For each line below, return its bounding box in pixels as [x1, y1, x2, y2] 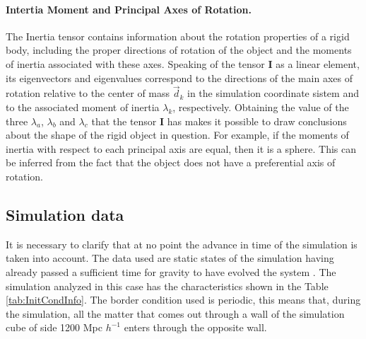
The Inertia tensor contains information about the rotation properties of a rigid [6, 28, 350, 43]
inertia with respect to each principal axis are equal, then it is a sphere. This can [6, 141, 357, 156]
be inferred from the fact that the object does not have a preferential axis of [6, 155, 336, 170]
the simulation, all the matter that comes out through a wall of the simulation [6, 306, 345, 321]
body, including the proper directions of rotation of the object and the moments [6, 42, 352, 57]
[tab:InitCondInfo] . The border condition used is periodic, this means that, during [6, 292, 361, 307]
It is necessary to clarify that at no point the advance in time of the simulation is [6, 236, 358, 251]
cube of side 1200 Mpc [6, 320, 102, 335]
